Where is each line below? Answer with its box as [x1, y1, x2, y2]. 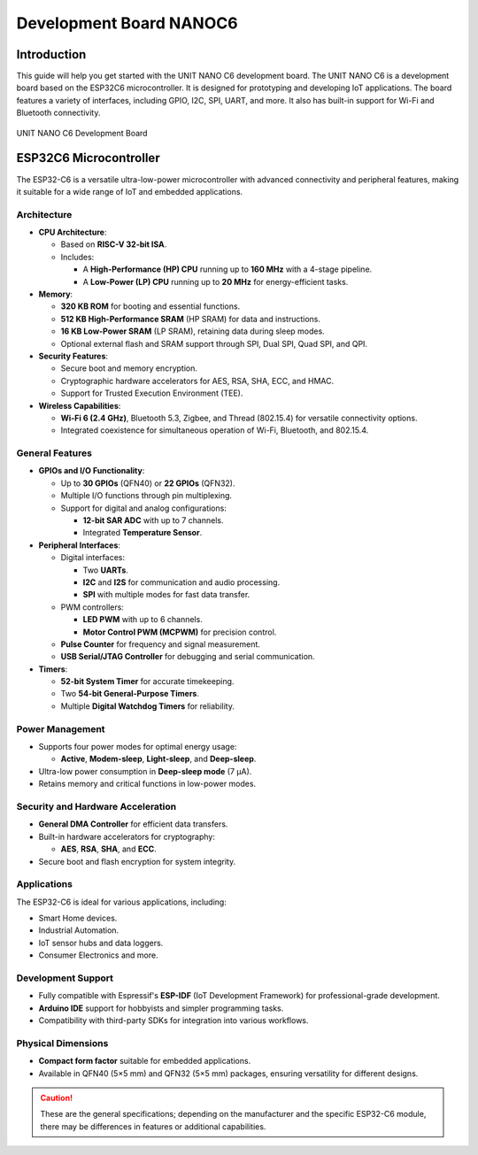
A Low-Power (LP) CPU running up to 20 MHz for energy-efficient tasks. [82, 276, 349, 287]
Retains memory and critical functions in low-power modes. [38, 779, 257, 789]
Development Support [16, 972, 114, 984]
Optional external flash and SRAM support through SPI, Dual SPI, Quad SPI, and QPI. [60, 338, 367, 349]
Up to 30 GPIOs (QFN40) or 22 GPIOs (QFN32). [60, 478, 235, 489]
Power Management [16, 722, 105, 735]
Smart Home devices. [38, 912, 118, 924]
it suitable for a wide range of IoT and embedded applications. [16, 186, 243, 196]
